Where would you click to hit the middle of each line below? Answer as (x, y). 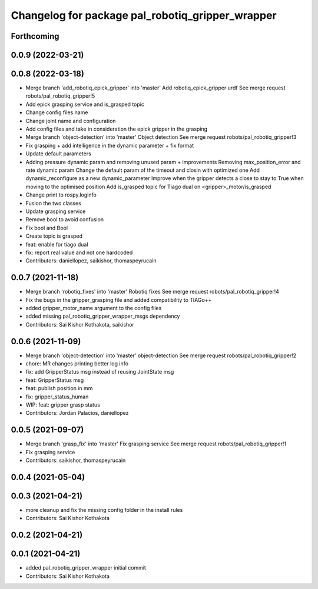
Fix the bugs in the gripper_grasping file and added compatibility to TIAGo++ (119, 300)
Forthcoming (35, 36)
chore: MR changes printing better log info (77, 364)
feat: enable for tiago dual (57, 244)
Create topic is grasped (54, 236)
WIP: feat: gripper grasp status (63, 405)
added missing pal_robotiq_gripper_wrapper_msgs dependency (103, 316)
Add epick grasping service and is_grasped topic (85, 104)
